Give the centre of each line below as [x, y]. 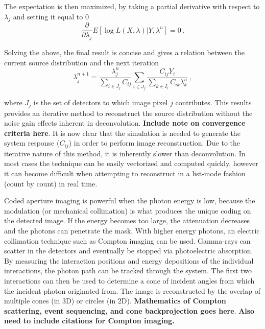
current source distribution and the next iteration [81, 62]
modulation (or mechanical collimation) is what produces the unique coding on [128, 210]
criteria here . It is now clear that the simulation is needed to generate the [122, 133]
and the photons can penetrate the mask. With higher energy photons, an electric [132, 230]
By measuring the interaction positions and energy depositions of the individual [129, 260]
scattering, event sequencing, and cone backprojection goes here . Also [129, 310]
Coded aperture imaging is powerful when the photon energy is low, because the [130, 201]
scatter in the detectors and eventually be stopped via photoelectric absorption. [129, 251]
